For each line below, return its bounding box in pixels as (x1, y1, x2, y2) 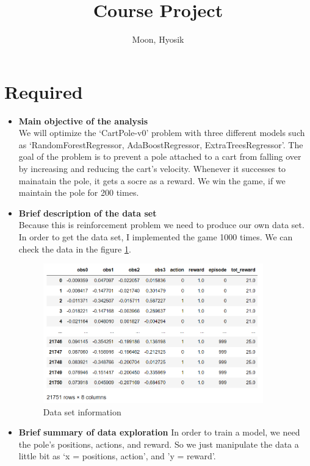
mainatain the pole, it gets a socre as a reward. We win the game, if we (18, 174, 286, 187)
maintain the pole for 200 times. (18, 186, 139, 199)
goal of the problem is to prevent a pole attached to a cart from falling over (18, 150, 301, 163)
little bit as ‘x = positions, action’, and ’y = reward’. (18, 450, 216, 462)
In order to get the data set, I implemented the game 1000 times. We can (18, 231, 293, 243)
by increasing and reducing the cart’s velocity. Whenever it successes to (18, 162, 286, 175)
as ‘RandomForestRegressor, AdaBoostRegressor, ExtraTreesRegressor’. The (18, 138, 303, 151)
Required (4, 79, 83, 104)
